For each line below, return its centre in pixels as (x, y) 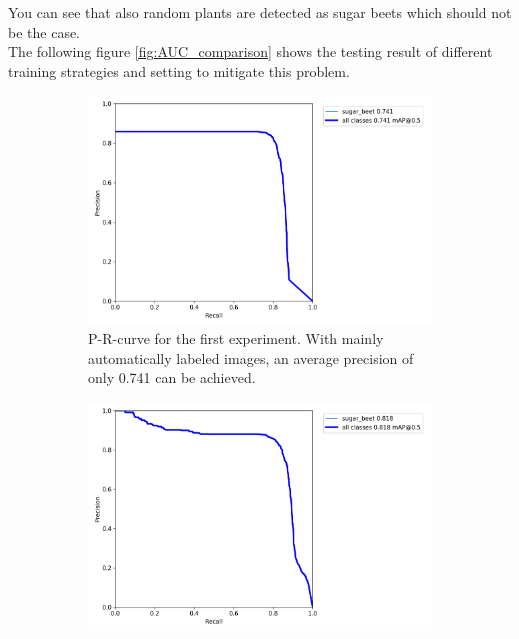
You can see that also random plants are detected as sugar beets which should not (260, 12)
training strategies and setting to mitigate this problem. (179, 70)
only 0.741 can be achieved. (172, 377)
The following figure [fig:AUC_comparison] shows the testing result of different (250, 51)
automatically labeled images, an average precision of (251, 357)
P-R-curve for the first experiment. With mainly (236, 338)
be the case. (44, 31)
